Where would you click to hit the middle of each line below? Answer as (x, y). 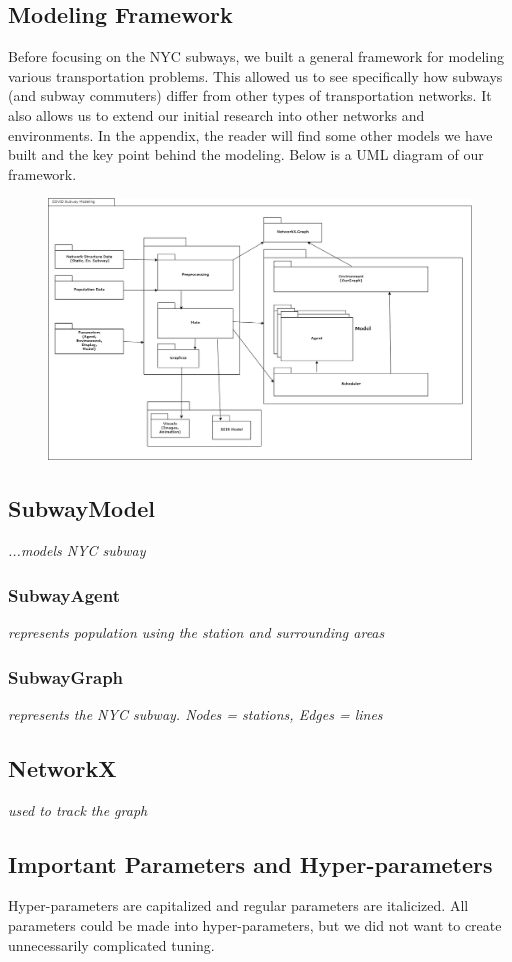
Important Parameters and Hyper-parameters (250, 863)
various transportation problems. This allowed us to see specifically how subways (255, 75)
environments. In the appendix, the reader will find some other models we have (250, 134)
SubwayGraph (66, 676)
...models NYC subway (77, 550)
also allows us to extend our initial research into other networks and (216, 114)
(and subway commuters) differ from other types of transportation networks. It (250, 95)
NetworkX (62, 767)
